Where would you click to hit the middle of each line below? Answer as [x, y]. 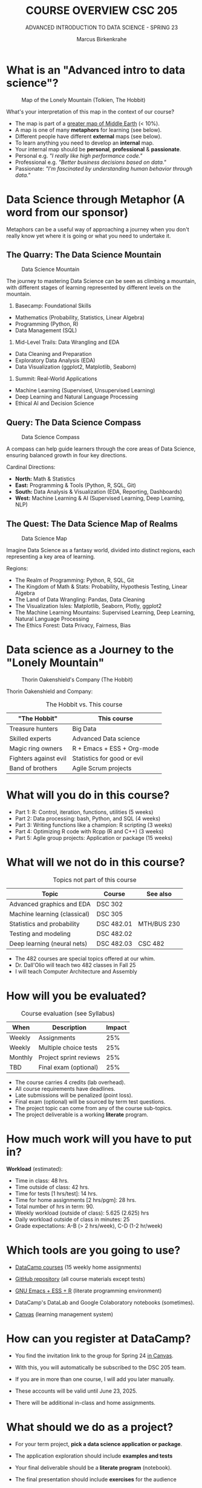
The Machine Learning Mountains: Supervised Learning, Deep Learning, [105, 613]
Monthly [21, 1057]
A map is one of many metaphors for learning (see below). [88, 130]
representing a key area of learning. [51, 557]
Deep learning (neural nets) [48, 943]
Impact [116, 1027]
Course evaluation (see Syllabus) [68, 1013]
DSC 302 [109, 904]
